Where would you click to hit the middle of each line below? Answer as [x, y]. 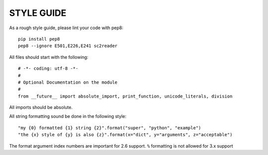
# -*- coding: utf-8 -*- [48, 69]
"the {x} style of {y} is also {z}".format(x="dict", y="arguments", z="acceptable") [125, 135]
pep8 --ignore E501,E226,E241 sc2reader [68, 46]
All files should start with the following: [49, 57]
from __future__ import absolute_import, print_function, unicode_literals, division [125, 96]
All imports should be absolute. [41, 107]
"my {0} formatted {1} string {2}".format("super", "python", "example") [110, 128]
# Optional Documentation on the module [68, 82]
